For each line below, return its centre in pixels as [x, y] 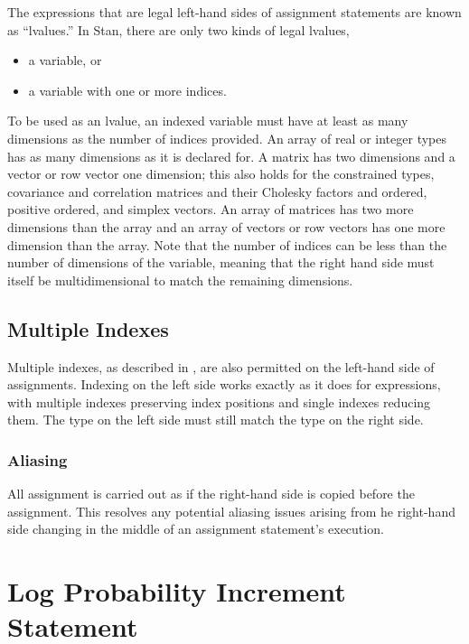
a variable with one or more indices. [127, 90]
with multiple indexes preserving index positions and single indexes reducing [219, 401]
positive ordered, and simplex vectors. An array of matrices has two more [211, 209]
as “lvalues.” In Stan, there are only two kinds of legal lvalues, [178, 29]
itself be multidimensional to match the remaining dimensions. [180, 280]
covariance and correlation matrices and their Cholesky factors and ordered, [217, 191]
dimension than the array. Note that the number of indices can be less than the [227, 244]
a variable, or [65, 60]
